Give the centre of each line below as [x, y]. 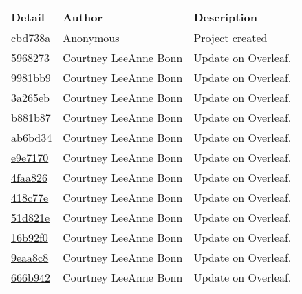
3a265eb [31, 97]
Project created [230, 38]
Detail [28, 17]
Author [83, 17]
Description [225, 17]
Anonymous [91, 38]
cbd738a [31, 38]
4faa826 [29, 177]
